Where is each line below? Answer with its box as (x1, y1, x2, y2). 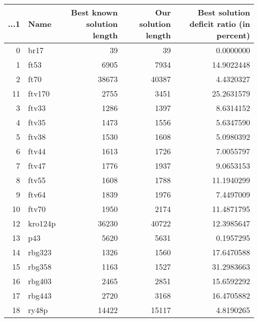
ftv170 (28, 88, 50, 99)
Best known (71, 6, 118, 18)
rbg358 (28, 261, 52, 272)
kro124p (28, 217, 56, 229)
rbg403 (28, 275, 52, 287)
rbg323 (28, 246, 52, 258)
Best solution (197, 6, 250, 18)
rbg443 (28, 290, 52, 301)
